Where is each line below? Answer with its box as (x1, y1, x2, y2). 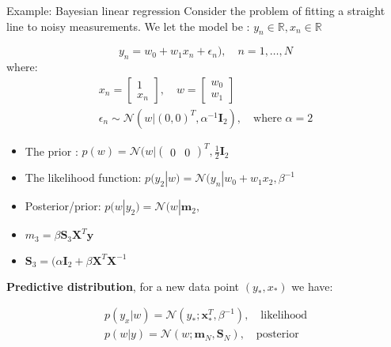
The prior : (25, 142, 78, 159)
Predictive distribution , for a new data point (6, 277, 240, 294)
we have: (291, 277, 333, 294)
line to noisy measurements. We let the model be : (6, 17, 250, 34)
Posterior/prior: (25, 198, 101, 214)
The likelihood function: (25, 169, 142, 186)
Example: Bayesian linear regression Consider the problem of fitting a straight (6, 2, 385, 18)
